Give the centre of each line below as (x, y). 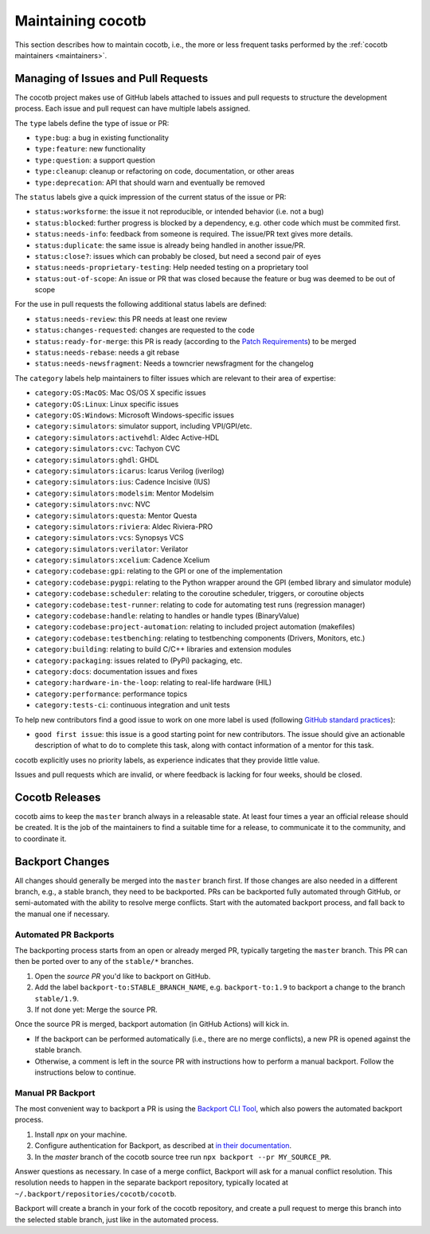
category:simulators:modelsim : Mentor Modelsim (124, 493)
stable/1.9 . (57, 998)
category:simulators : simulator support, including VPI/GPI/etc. (143, 426)
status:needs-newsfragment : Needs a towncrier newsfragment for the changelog (174, 363)
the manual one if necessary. (63, 914)
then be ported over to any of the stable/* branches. (104, 962)
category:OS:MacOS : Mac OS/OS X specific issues (120, 393)
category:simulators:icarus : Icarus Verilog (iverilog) (129, 471)
